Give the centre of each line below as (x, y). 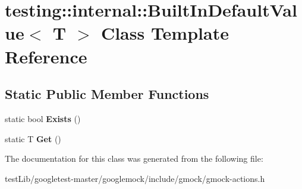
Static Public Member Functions (107, 94)
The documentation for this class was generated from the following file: (134, 158)
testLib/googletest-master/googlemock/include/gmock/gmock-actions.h (135, 178)
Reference (46, 56)
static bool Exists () (43, 118)
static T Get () (33, 138)
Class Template (165, 33)
